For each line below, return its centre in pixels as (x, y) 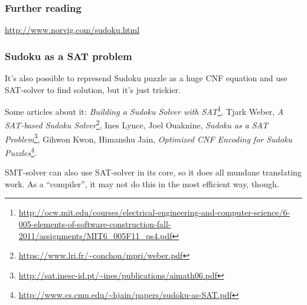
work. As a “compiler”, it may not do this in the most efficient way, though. (142, 183)
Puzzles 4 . (21, 151)
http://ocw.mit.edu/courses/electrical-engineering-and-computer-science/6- (154, 212)
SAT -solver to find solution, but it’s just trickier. (93, 89)
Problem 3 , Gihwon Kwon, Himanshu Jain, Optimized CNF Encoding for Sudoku (148, 138)
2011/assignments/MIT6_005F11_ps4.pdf (95, 235)
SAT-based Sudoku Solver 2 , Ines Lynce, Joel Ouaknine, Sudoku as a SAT (136, 124)
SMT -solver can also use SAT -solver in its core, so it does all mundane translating (153, 172)
